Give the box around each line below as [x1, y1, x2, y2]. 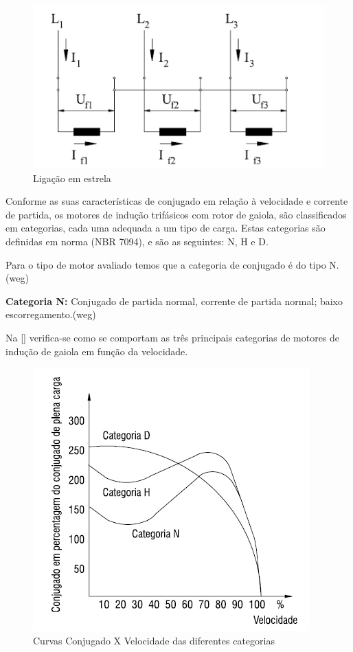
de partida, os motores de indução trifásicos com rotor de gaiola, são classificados [5, 207, 347, 221]
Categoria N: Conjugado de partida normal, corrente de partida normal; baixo [5, 293, 343, 308]
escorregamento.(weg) [5, 307, 96, 322]
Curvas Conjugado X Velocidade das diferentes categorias [33, 633, 275, 647]
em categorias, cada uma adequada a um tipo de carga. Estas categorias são [5, 221, 326, 235]
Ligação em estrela [33, 170, 111, 185]
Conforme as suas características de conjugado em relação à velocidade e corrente [5, 194, 348, 208]
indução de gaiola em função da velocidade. [5, 344, 188, 358]
